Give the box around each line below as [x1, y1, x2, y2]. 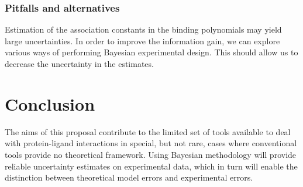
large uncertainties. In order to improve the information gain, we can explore [5, 34, 280, 47]
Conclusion [5, 91, 95, 115]
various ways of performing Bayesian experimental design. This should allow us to [5, 46, 298, 58]
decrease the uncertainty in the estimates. [5, 58, 154, 69]
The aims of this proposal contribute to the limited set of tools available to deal [5, 125, 291, 137]
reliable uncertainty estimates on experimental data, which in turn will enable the [5, 160, 298, 172]
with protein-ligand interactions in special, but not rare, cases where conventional [5, 137, 297, 149]
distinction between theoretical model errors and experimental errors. [5, 171, 253, 184]
